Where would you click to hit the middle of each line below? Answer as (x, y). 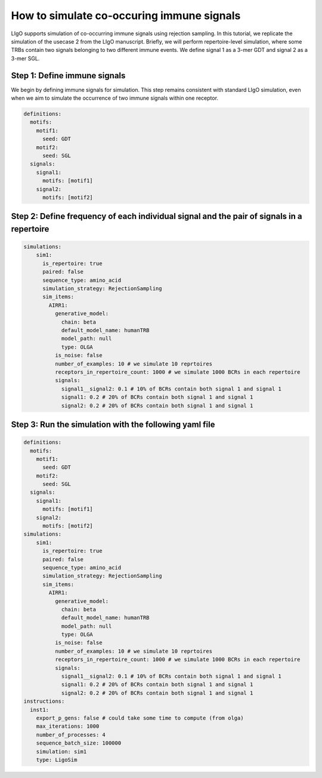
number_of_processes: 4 (71, 735)
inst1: (40, 710)
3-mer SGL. (25, 58)
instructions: (44, 701)
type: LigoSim (57, 759)
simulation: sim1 (61, 751)
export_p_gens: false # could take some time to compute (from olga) (140, 718)
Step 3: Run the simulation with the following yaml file (113, 424)
